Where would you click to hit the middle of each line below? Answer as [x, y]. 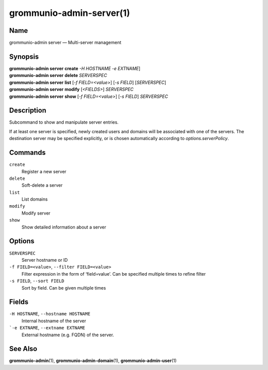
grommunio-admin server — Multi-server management [65, 43]
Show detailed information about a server [64, 227]
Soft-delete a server [42, 185]
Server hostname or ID [45, 260]
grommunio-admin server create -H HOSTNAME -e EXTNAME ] [75, 68]
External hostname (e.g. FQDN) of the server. [68, 335]
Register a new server [44, 171]
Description [28, 111]
